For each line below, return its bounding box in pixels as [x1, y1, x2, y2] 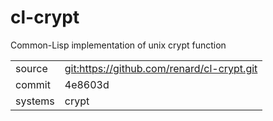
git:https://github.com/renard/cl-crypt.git [64, 61, 258, 75]
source [15, 61, 48, 75]
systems [15, 94, 55, 108]
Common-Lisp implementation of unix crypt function [10, 39, 227, 51]
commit [15, 77, 51, 91]
